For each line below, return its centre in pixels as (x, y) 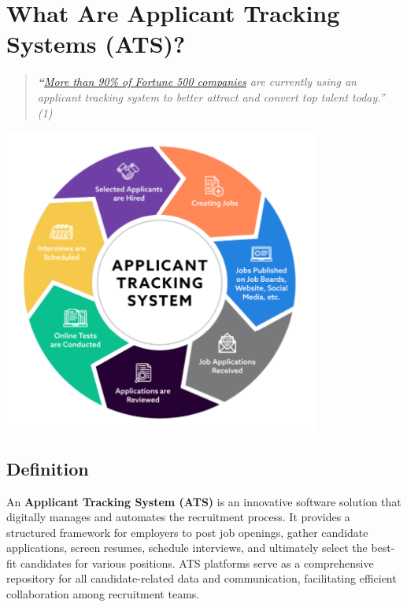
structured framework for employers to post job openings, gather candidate (187, 532)
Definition (48, 468)
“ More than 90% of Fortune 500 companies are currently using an (197, 81)
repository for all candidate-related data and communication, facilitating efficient (202, 578)
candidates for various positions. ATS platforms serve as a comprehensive (197, 563)
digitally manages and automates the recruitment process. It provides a (178, 517)
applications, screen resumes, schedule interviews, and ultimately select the (187, 548)
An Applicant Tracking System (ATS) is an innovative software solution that (204, 501)
